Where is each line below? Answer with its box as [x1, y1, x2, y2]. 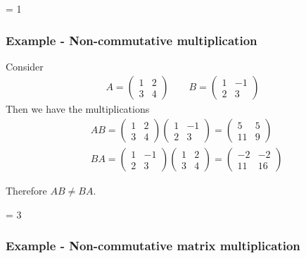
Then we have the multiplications [6, 102, 150, 116]
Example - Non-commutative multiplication [6, 31, 257, 49]
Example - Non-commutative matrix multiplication [6, 237, 300, 254]
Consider [6, 59, 44, 73]
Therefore [6, 183, 47, 198]
